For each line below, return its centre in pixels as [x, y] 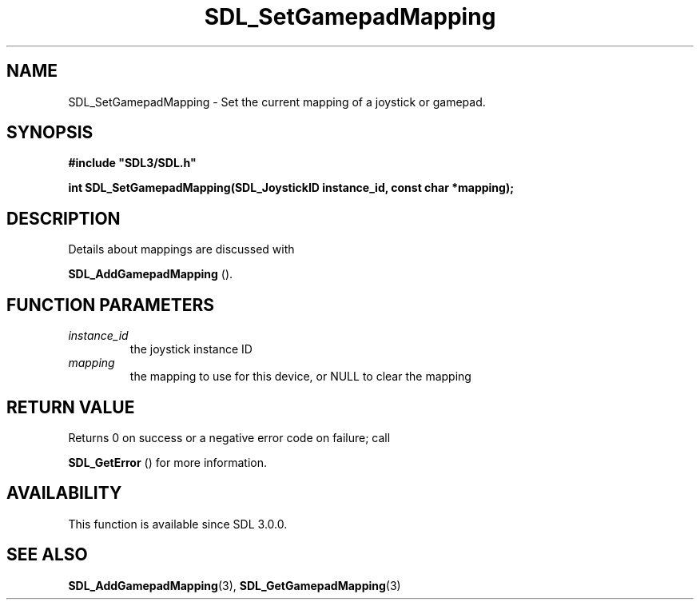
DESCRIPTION [64, 218]
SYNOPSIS [50, 133]
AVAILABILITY [64, 493]
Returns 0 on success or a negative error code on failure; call [229, 437]
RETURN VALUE [71, 407]
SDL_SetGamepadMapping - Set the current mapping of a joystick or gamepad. [277, 102]
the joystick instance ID [191, 349]
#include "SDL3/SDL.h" [132, 163]
